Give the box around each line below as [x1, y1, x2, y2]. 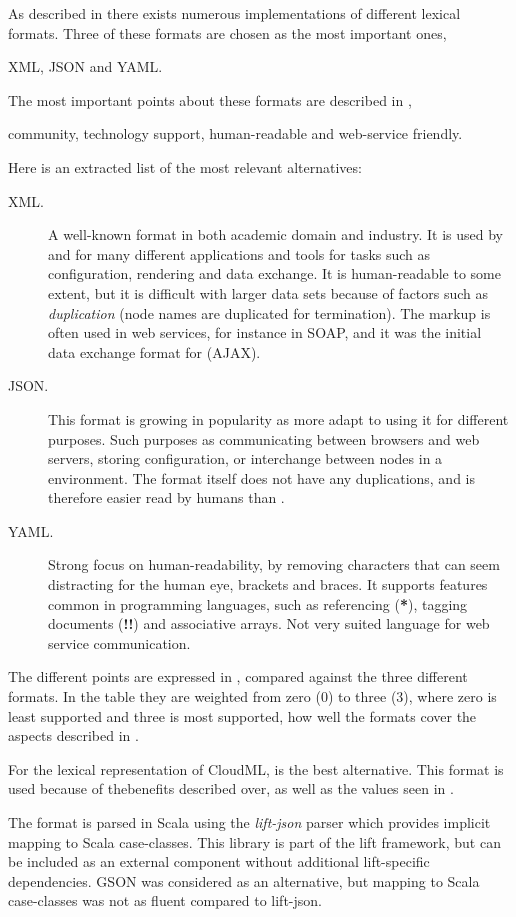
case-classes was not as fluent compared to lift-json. [8, 890, 322, 911]
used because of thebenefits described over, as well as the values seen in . [8, 778, 454, 799]
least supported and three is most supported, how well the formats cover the [8, 705, 477, 726]
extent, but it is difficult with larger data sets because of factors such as [48, 282, 489, 303]
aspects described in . [8, 725, 139, 746]
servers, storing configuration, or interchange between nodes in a [48, 448, 443, 469]
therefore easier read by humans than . [48, 487, 285, 508]
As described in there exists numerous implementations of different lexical [8, 3, 461, 23]
